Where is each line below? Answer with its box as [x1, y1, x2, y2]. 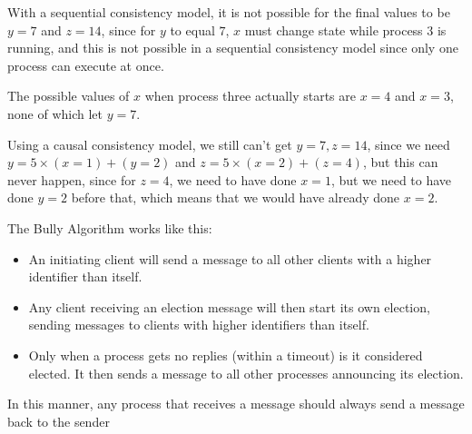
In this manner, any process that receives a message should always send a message [7, 394, 465, 413]
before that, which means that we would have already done [71, 188, 400, 207]
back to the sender [7, 411, 110, 430]
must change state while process [244, 20, 423, 39]
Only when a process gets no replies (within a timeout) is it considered [28, 345, 423, 364]
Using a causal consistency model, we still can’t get [7, 134, 292, 153]
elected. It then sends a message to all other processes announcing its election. [28, 363, 464, 382]
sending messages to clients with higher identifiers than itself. [28, 315, 369, 334]
